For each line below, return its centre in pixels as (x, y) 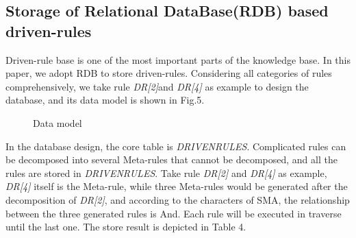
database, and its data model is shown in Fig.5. (105, 100)
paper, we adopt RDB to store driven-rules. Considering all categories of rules (169, 73)
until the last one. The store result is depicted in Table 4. (126, 227)
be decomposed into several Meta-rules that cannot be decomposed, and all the (171, 159)
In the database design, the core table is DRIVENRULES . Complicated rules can (176, 146)
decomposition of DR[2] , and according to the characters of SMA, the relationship (178, 199)
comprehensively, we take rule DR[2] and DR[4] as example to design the (157, 86)
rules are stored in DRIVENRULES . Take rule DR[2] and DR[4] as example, (166, 172)
